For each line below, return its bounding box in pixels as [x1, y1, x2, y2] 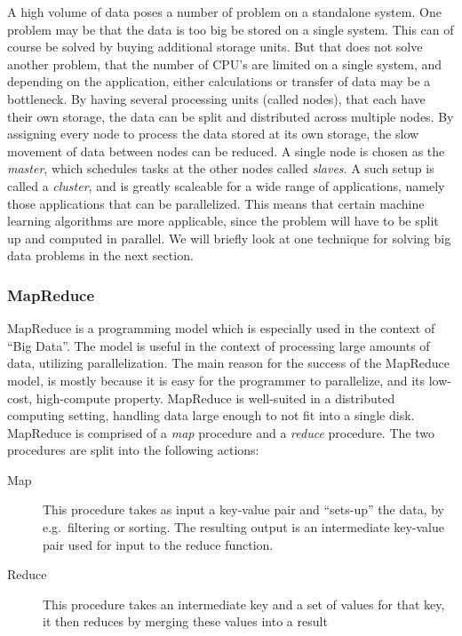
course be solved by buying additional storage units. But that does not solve [7, 37, 423, 56]
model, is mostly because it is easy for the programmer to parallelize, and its [7, 370, 426, 389]
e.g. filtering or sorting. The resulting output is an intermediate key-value [43, 518, 444, 537]
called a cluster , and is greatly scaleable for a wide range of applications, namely [7, 176, 445, 195]
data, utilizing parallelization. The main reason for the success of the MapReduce [7, 354, 450, 372]
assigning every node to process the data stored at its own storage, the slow [7, 124, 419, 143]
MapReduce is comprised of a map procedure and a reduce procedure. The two [7, 423, 434, 441]
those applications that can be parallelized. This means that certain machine [7, 194, 425, 212]
